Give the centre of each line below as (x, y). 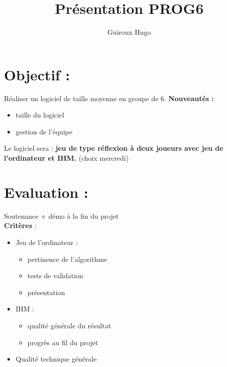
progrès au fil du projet (63, 342)
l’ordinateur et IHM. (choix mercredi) (66, 158)
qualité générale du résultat (69, 325)
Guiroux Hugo (129, 32)
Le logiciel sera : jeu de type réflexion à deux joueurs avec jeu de (114, 148)
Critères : (20, 225)
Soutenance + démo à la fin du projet (62, 215)
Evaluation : (46, 192)
